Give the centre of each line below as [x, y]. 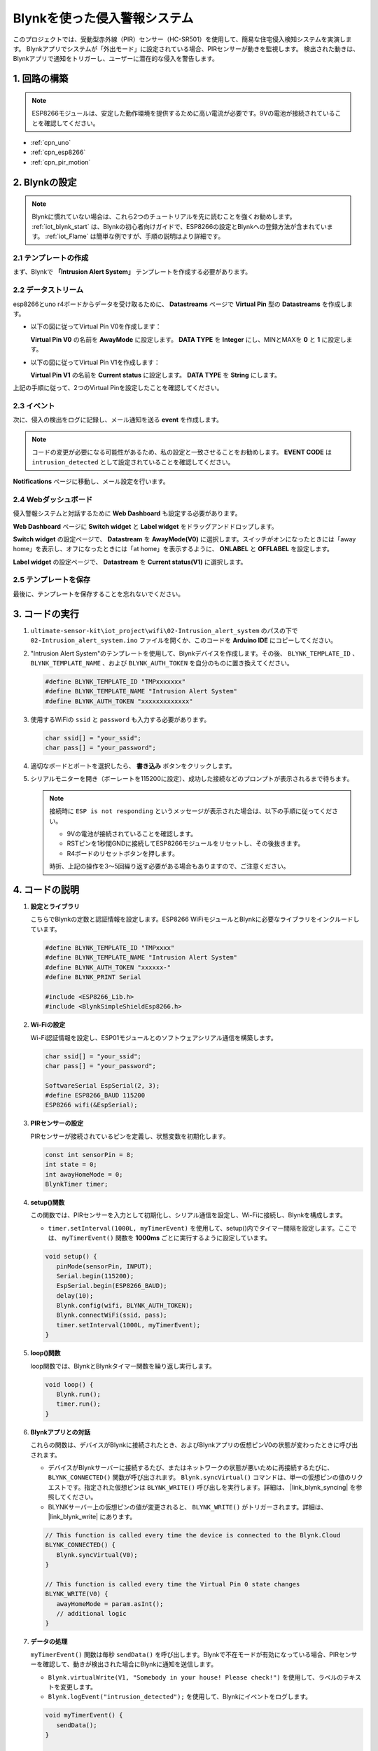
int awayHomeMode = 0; [84, 1174]
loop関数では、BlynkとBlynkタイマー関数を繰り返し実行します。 [123, 1366]
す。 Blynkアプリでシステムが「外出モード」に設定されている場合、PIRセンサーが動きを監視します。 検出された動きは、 [186, 48]
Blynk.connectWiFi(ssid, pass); [112, 1315]
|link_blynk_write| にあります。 [92, 1516]
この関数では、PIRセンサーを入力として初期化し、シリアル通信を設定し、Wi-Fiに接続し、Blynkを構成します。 [188, 1215]
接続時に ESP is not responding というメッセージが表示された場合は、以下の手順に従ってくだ [191, 811]
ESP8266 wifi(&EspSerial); [91, 1105]
